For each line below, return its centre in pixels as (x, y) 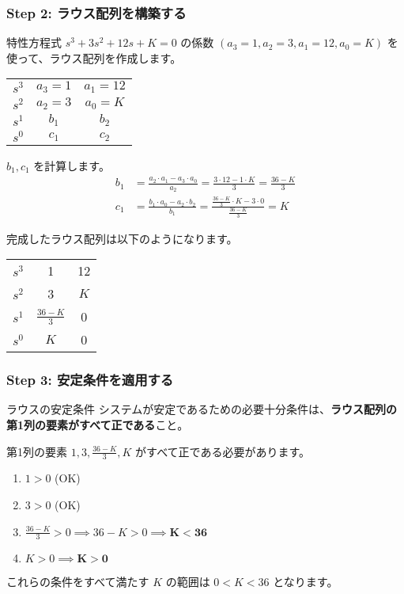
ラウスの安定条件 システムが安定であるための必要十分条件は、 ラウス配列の (202, 409)
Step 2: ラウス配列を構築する (96, 12)
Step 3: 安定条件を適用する (90, 380)
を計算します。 (72, 166)
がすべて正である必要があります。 (223, 451)
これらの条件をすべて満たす (78, 582)
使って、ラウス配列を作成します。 (94, 57)
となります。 (306, 582)
